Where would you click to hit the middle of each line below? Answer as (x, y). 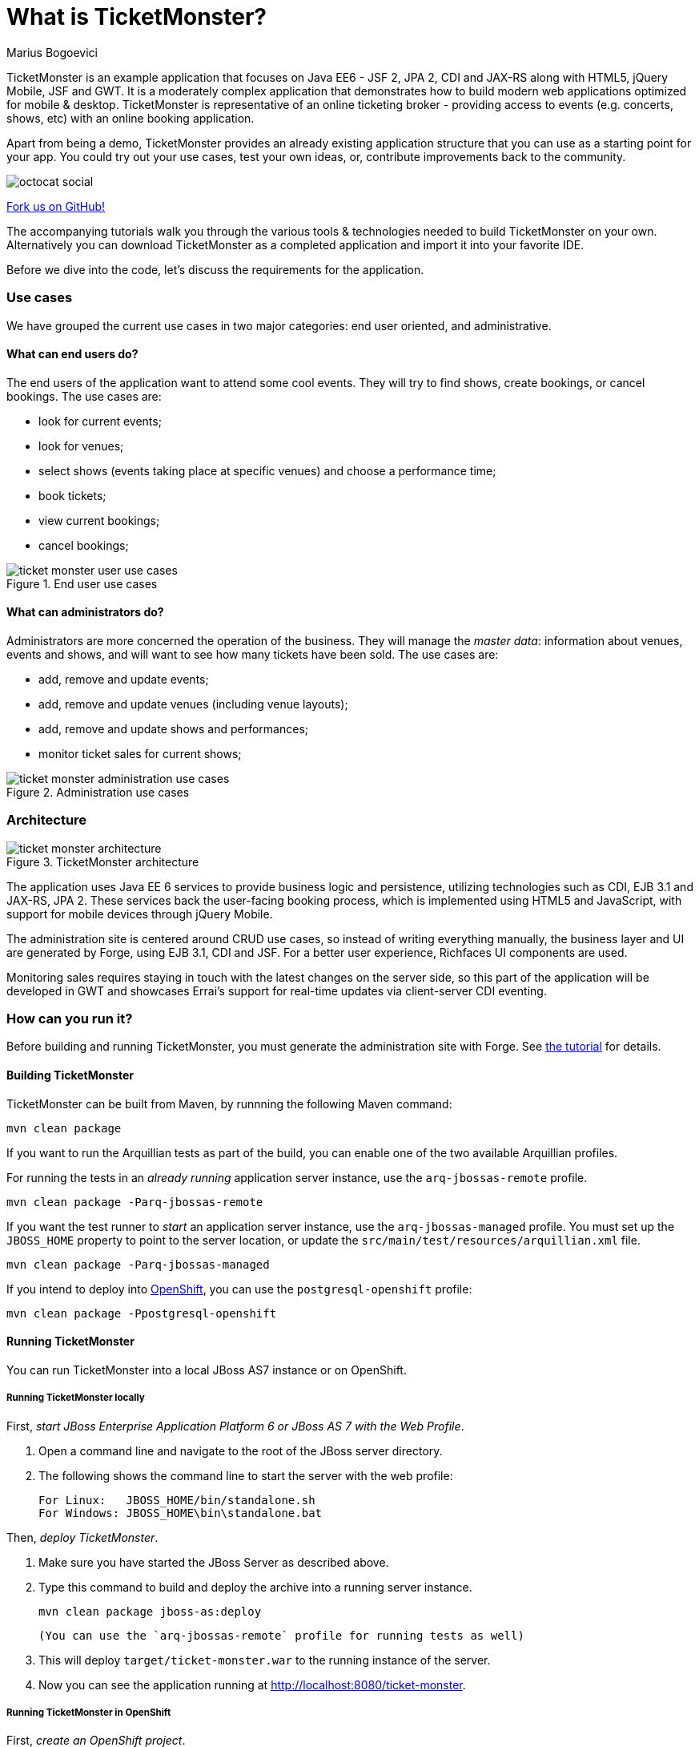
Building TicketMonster (70, 1075)
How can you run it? (70, 1019)
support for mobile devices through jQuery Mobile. (140, 914)
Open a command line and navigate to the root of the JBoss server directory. (241, 1450)
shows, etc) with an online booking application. (131, 118)
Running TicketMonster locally (76, 1398)
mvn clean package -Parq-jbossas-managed (138, 1264)
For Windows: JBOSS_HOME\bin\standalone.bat (181, 1513)
